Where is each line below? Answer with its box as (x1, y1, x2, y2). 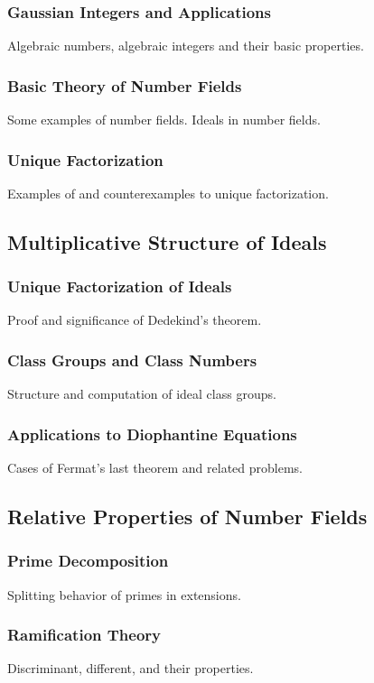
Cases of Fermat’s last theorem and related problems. (7, 458, 303, 477)
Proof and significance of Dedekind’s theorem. (7, 310, 262, 329)
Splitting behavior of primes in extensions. (7, 585, 241, 604)
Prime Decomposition (7, 549, 169, 572)
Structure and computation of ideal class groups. (7, 384, 276, 403)
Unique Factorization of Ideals (7, 275, 232, 298)
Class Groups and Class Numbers (7, 348, 257, 371)
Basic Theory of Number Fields (7, 74, 242, 97)
